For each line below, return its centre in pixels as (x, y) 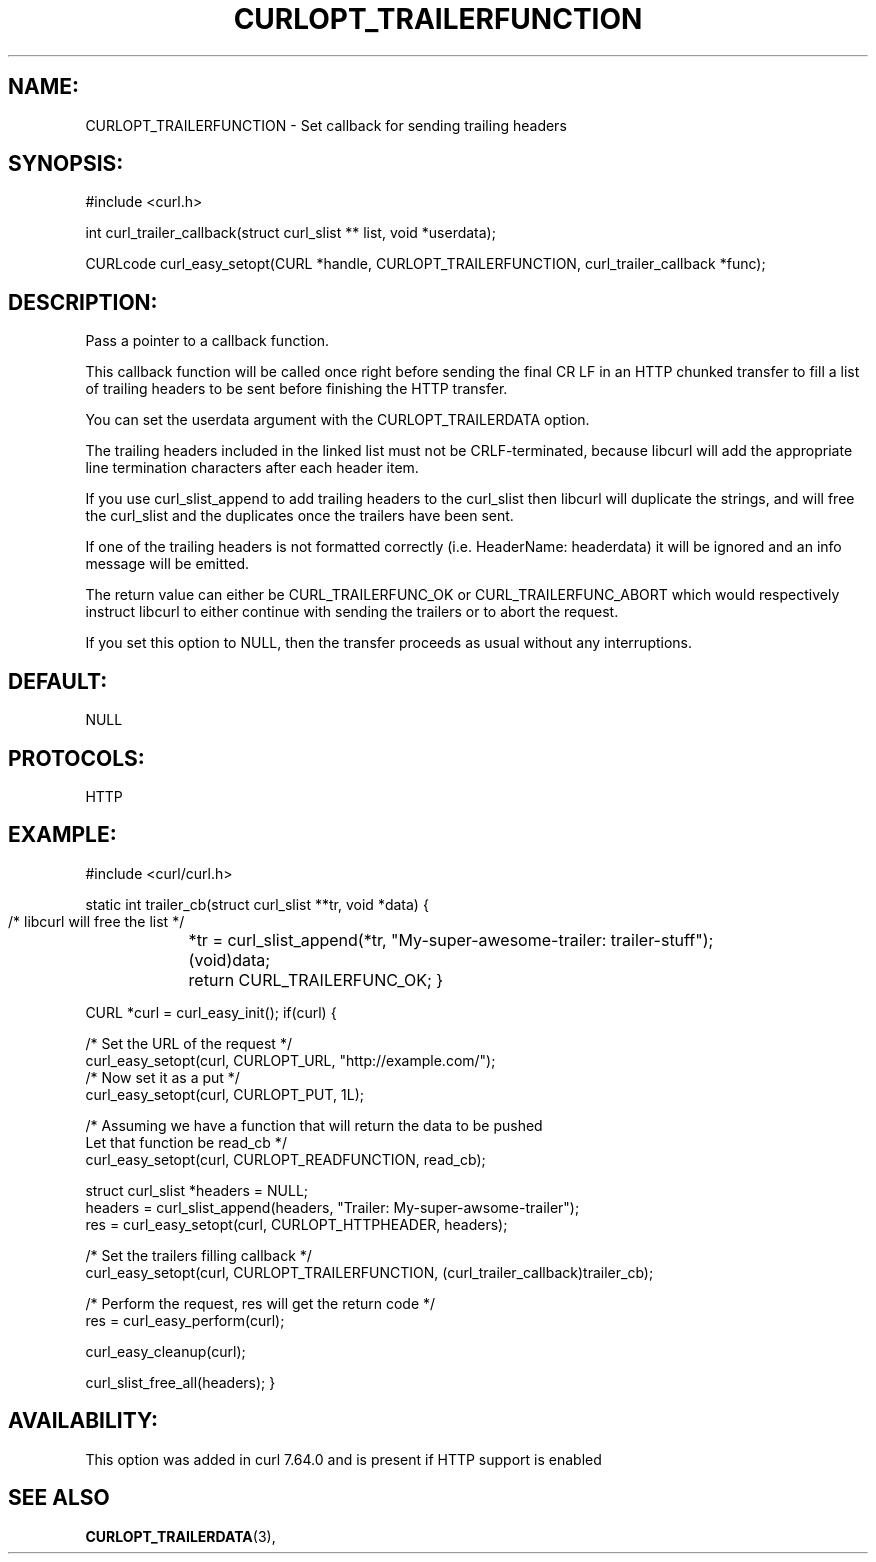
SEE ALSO (59, 1498)
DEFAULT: (58, 681)
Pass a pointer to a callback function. (207, 341)
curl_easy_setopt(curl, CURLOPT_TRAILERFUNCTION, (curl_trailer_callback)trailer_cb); (369, 1272)
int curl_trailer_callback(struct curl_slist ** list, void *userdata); (290, 233)
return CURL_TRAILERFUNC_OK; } (316, 979)
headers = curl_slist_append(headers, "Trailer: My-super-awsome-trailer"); (332, 1207)
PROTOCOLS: (76, 758)
